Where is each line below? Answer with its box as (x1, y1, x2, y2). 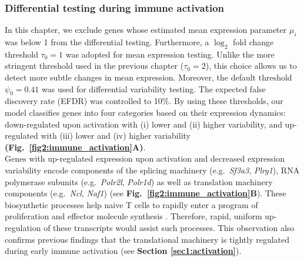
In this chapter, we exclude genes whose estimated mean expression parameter (5, 24, 287, 36)
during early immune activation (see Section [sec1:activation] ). (5, 245, 242, 257)
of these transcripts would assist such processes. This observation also (44, 221, 295, 233)
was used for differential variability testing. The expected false (42, 82, 266, 95)
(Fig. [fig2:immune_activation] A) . (5, 140, 146, 153)
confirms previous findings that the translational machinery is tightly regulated (5, 233, 290, 245)
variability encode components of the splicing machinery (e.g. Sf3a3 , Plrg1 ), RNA (5, 163, 300, 176)
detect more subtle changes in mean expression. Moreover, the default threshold (5, 71, 292, 83)
